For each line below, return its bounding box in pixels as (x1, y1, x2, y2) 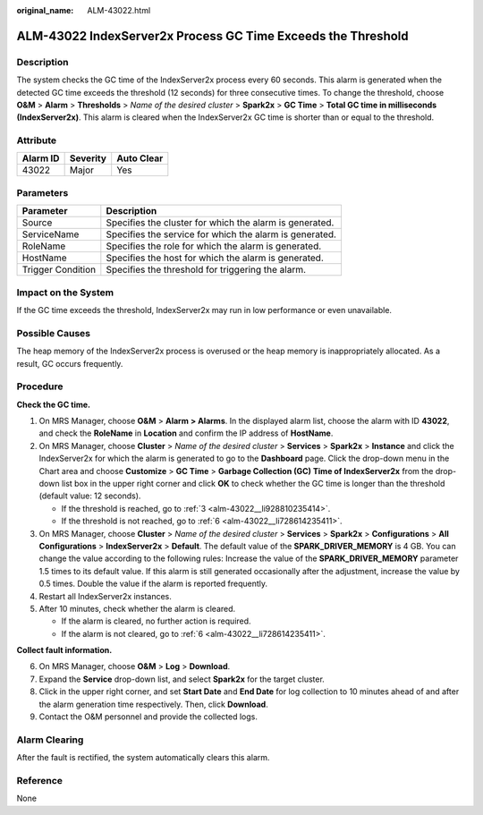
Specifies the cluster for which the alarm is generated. (106, 216, 335, 229)
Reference (16, 774, 63, 786)
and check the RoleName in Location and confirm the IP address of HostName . (38, 428, 334, 438)
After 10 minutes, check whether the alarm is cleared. (38, 603, 236, 614)
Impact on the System (16, 286, 114, 299)
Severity (69, 152, 107, 165)
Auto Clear (116, 152, 164, 165)
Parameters (16, 186, 69, 199)
